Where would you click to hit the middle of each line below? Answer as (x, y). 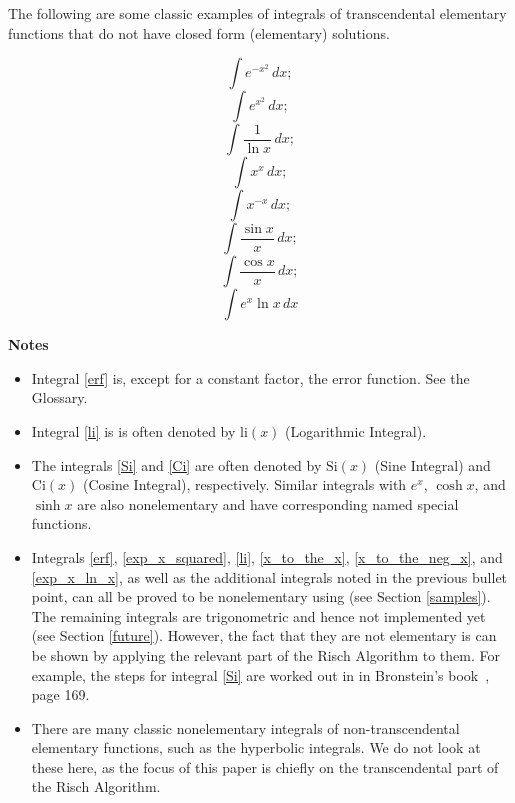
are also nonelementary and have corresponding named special (268, 503)
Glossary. (59, 397)
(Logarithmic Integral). (356, 430)
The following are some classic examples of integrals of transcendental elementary (257, 13)
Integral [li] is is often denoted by (133, 430)
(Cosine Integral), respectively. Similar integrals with (244, 484)
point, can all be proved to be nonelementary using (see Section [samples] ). (261, 596)
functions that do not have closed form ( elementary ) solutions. (199, 32)
